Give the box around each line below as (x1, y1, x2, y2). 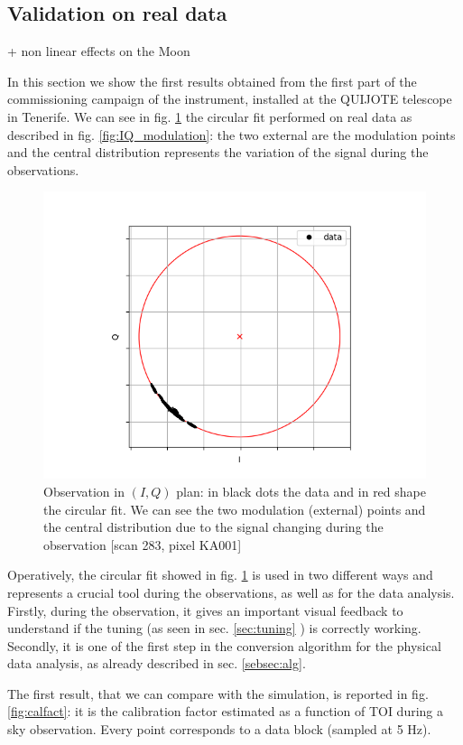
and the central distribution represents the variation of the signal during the (7, 143, 429, 162)
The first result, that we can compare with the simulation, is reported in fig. (7, 684, 429, 703)
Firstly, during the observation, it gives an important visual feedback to (7, 601, 403, 619)
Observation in (43, 481, 125, 500)
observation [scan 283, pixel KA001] (43, 535, 242, 554)
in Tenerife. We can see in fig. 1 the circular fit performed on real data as (7, 107, 412, 126)
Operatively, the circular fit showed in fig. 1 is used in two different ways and (7, 565, 433, 584)
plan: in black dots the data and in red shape (176, 481, 426, 500)
